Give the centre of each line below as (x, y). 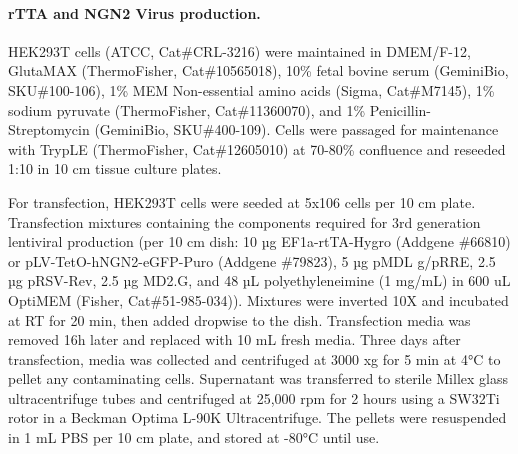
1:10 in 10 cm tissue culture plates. (115, 168)
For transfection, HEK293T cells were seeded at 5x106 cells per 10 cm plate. (242, 201)
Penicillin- (400, 109)
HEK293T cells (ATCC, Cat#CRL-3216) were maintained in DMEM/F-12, (239, 50)
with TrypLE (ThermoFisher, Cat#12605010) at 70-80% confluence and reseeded (257, 148)
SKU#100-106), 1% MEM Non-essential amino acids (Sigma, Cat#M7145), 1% (251, 89)
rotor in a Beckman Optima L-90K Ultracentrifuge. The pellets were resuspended (257, 417)
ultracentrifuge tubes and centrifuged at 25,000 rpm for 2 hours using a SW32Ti (254, 397)
